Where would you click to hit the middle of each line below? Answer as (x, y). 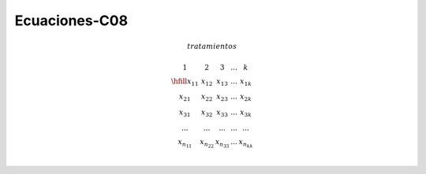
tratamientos (212, 46)
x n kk (246, 143)
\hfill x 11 (185, 82)
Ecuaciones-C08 (71, 20)
